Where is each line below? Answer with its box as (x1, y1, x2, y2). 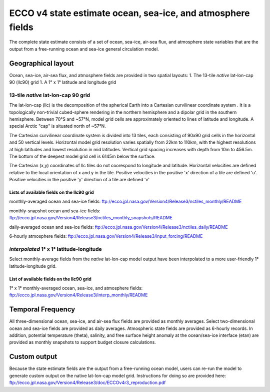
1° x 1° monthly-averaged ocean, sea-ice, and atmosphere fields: (9, 285, 143, 291)
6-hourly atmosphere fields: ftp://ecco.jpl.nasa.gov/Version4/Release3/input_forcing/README (9, 233, 203, 239)
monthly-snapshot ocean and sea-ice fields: (9, 208, 100, 214)
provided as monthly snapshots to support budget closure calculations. (9, 339, 156, 345)
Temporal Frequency (9, 305, 75, 314)
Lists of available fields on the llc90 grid (9, 189, 94, 195)
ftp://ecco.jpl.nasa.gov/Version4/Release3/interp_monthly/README (9, 292, 148, 298)
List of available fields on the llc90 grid (9, 276, 92, 282)
